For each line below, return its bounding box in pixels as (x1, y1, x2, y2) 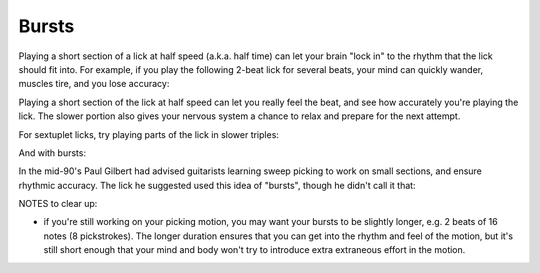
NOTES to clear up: (18, 198, 98, 210)
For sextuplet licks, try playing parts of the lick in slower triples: (18, 128, 280, 140)
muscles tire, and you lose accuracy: (18, 78, 170, 90)
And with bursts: (18, 146, 87, 159)
